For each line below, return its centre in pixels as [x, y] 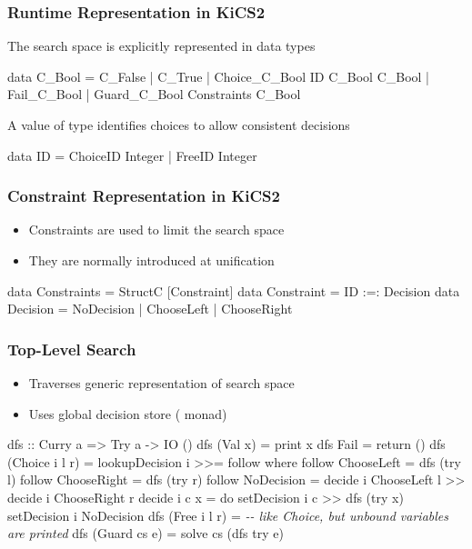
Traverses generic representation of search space [161, 383]
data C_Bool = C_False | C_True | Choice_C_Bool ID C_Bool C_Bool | [219, 76]
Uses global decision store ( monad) [128, 413]
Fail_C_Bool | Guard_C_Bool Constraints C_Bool [154, 94]
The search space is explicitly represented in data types [161, 46]
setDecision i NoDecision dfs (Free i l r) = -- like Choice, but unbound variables [228, 515]
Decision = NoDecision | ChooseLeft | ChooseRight [150, 309]
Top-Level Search [72, 349]
